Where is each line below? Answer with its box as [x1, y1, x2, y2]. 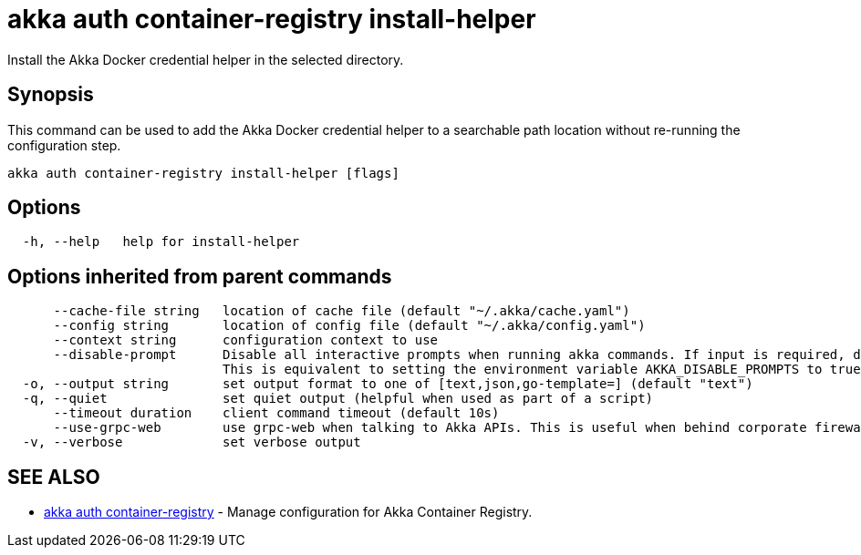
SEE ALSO [7, 465, 100, 488]
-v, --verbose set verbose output [22, 435, 361, 450]
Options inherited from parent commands [7, 264, 392, 288]
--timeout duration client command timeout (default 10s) [53, 406, 500, 421]
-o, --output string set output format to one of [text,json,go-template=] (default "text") [22, 376, 753, 392]
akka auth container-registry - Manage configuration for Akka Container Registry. [44, 504, 533, 520]
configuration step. [7, 137, 121, 153]
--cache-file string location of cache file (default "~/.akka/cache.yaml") [53, 303, 630, 319]
